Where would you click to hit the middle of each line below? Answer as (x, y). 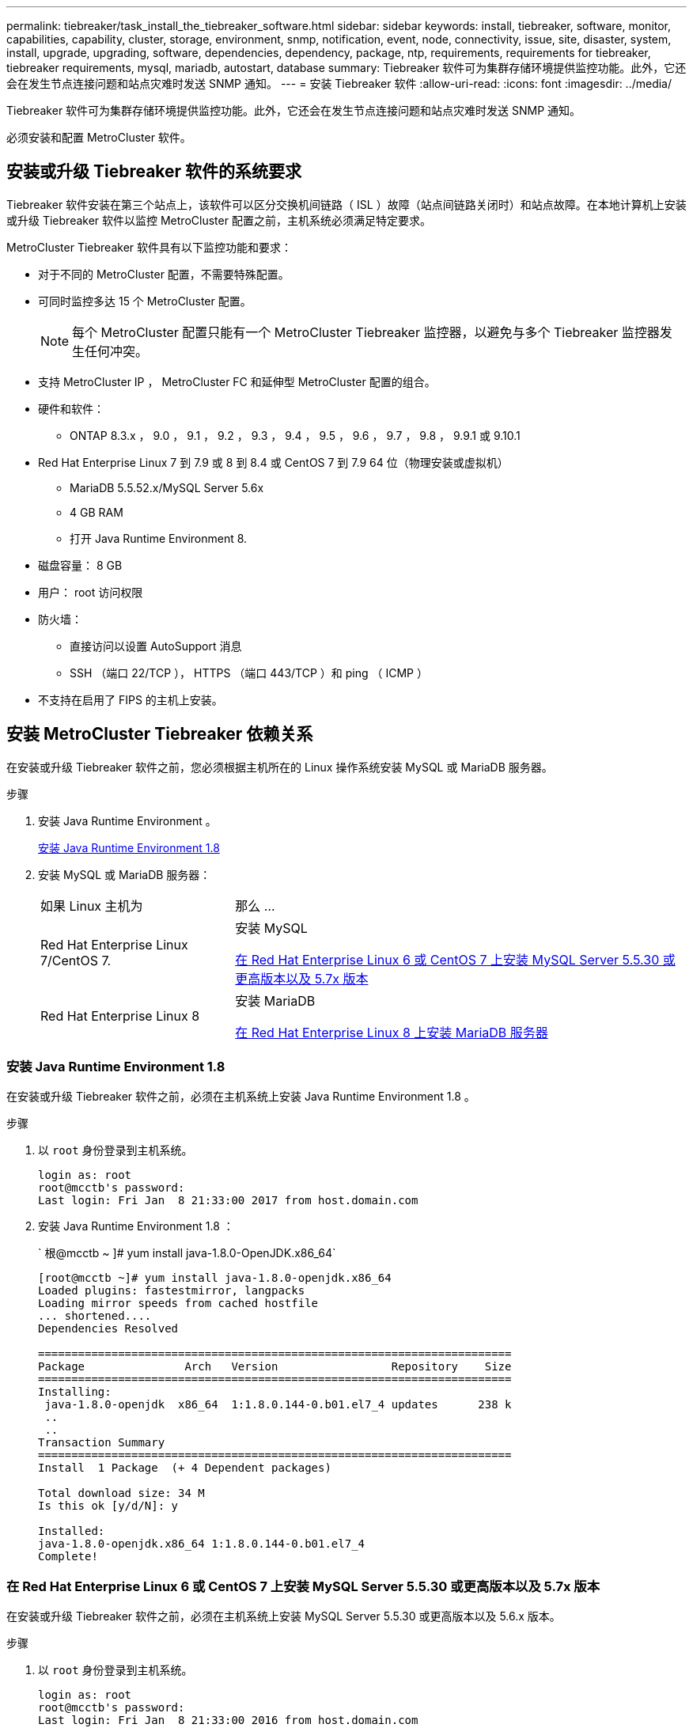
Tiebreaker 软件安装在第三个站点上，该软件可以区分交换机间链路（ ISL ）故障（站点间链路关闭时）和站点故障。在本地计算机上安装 (346, 204)
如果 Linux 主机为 (92, 906)
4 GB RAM (97, 512)
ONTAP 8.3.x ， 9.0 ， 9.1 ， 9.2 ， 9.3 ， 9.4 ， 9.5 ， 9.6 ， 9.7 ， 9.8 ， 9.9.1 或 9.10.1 (295, 435)
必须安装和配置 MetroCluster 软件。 (99, 137)
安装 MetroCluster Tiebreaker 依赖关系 (160, 734)
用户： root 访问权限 (91, 592)
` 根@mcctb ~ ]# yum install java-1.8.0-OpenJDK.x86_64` (187, 1253)
